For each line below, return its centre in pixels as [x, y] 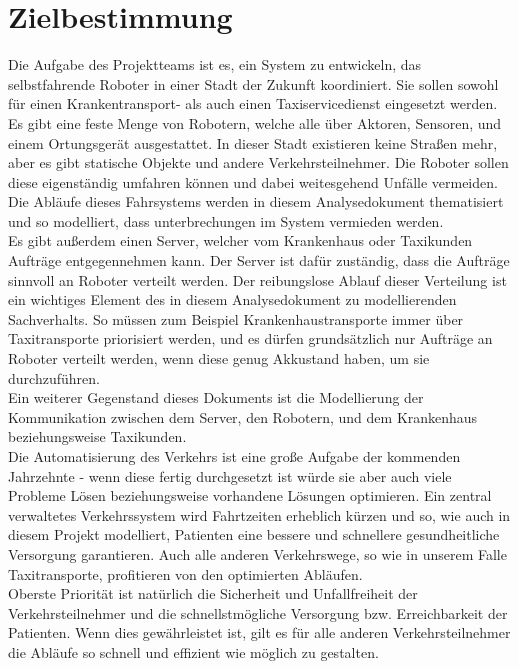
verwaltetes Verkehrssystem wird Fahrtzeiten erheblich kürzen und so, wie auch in [259, 514]
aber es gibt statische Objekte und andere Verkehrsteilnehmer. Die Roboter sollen [258, 162]
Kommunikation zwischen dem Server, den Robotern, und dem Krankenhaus [243, 416]
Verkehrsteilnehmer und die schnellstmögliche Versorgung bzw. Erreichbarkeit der [258, 612]
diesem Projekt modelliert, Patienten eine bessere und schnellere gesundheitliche [254, 534]
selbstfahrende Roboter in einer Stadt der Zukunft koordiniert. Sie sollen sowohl [253, 83]
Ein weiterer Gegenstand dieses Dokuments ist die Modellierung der [216, 397]
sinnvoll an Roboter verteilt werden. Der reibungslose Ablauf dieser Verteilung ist [257, 279]
